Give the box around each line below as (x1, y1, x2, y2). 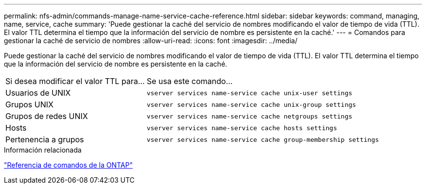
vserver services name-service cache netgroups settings (146, 112, 353, 120)
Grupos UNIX (5, 100, 53, 109)
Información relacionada (4, 146, 82, 154)
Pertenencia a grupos (5, 135, 84, 144)
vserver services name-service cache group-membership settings (146, 136, 379, 143)
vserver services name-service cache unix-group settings (146, 101, 356, 108)
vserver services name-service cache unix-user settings (146, 89, 353, 97)
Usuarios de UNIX (5, 88, 71, 98)
